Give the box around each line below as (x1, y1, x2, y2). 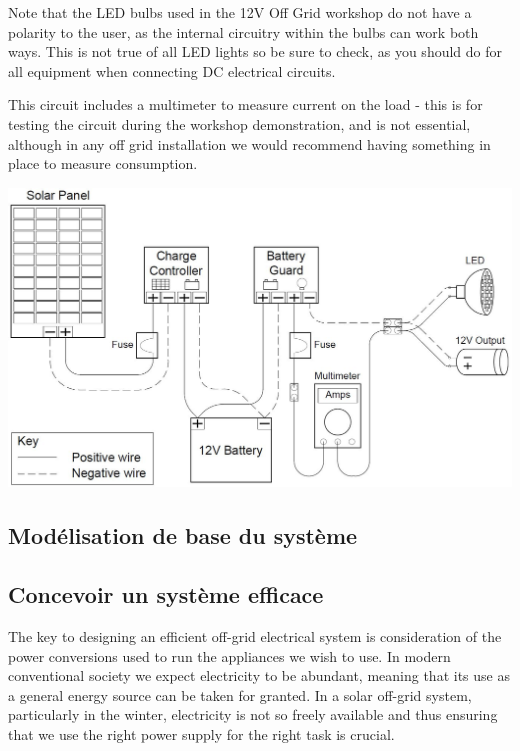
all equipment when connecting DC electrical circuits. (8, 60, 336, 81)
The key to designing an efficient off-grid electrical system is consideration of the (8, 626, 502, 647)
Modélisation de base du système (8, 520, 358, 551)
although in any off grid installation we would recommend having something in (8, 133, 491, 154)
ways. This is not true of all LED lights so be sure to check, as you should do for (8, 41, 503, 62)
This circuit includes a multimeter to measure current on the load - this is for (8, 94, 483, 115)
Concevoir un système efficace (8, 579, 324, 610)
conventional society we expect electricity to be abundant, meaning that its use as (8, 665, 510, 686)
